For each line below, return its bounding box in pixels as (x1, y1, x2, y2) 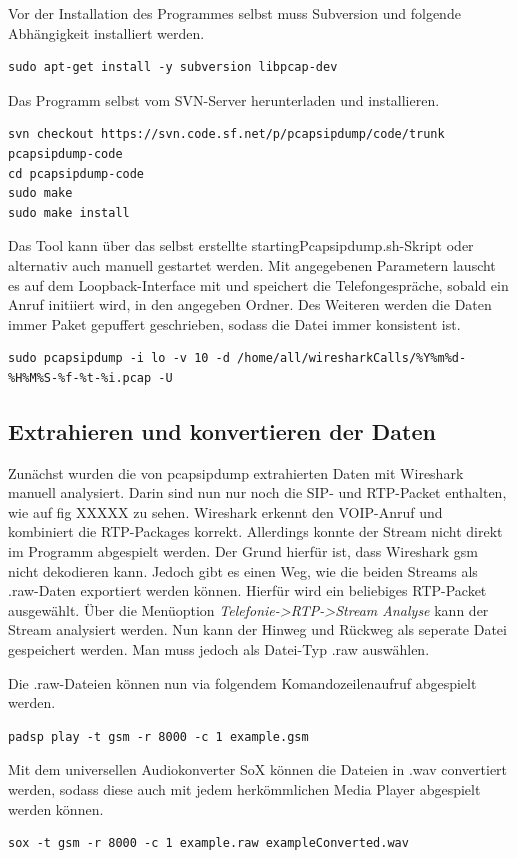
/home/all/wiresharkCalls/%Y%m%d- (237, 351, 467, 366)
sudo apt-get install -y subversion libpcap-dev (8, 60, 338, 75)
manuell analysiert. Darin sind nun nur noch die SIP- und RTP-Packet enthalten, (8, 482, 507, 503)
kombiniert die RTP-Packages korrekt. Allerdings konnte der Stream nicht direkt (8, 521, 503, 542)
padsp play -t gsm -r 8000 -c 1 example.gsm (8, 729, 309, 744)
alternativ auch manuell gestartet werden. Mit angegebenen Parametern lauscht (8, 254, 496, 275)
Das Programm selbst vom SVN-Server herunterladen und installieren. (8, 89, 440, 110)
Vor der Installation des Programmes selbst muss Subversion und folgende (8, 3, 461, 23)
